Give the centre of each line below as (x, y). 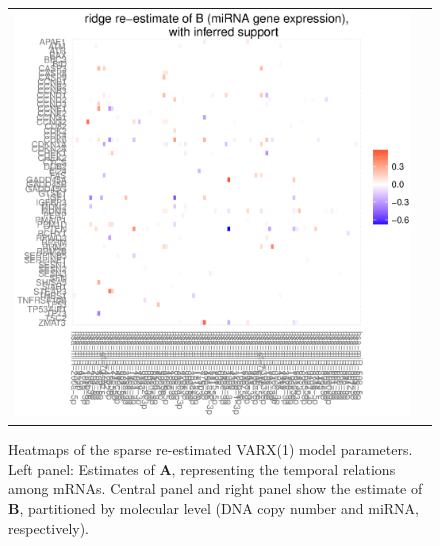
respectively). (49, 527)
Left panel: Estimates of (81, 468)
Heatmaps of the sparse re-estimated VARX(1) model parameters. (210, 449)
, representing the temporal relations (283, 468)
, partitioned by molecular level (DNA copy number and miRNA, (219, 507)
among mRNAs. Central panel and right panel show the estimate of (215, 488)
